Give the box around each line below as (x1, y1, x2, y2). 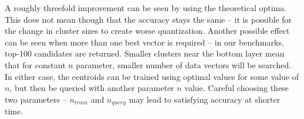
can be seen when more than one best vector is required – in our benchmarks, (5, 36, 284, 48)
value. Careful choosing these (184, 82, 289, 94)
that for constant (5, 58, 66, 71)
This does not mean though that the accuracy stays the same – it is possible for (5, 13, 292, 25)
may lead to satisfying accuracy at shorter (129, 93, 281, 105)
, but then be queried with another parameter (9, 82, 174, 94)
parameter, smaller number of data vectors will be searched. (76, 58, 292, 71)
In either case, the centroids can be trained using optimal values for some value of (5, 70, 299, 82)
